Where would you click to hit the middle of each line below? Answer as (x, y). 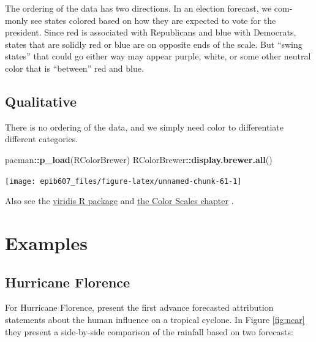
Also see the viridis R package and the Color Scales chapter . (119, 201)
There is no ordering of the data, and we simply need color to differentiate (144, 127)
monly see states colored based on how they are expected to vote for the (141, 20)
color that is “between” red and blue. (74, 68)
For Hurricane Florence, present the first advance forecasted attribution (139, 307)
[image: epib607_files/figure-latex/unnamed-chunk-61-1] (123, 181)
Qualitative (41, 101)
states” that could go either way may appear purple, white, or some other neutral (158, 56)
